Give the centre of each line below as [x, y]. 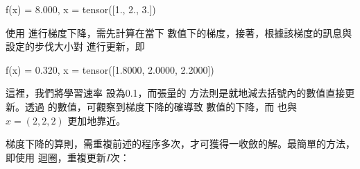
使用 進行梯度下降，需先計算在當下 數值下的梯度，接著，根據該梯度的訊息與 [179, 32]
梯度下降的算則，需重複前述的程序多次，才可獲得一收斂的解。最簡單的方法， [180, 144]
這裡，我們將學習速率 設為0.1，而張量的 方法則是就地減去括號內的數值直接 [175, 93]
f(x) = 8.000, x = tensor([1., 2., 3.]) [81, 9]
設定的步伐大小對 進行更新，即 [75, 46]
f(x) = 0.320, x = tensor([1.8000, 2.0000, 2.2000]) [110, 69]
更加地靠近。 [97, 120]
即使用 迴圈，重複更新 [56, 157]
